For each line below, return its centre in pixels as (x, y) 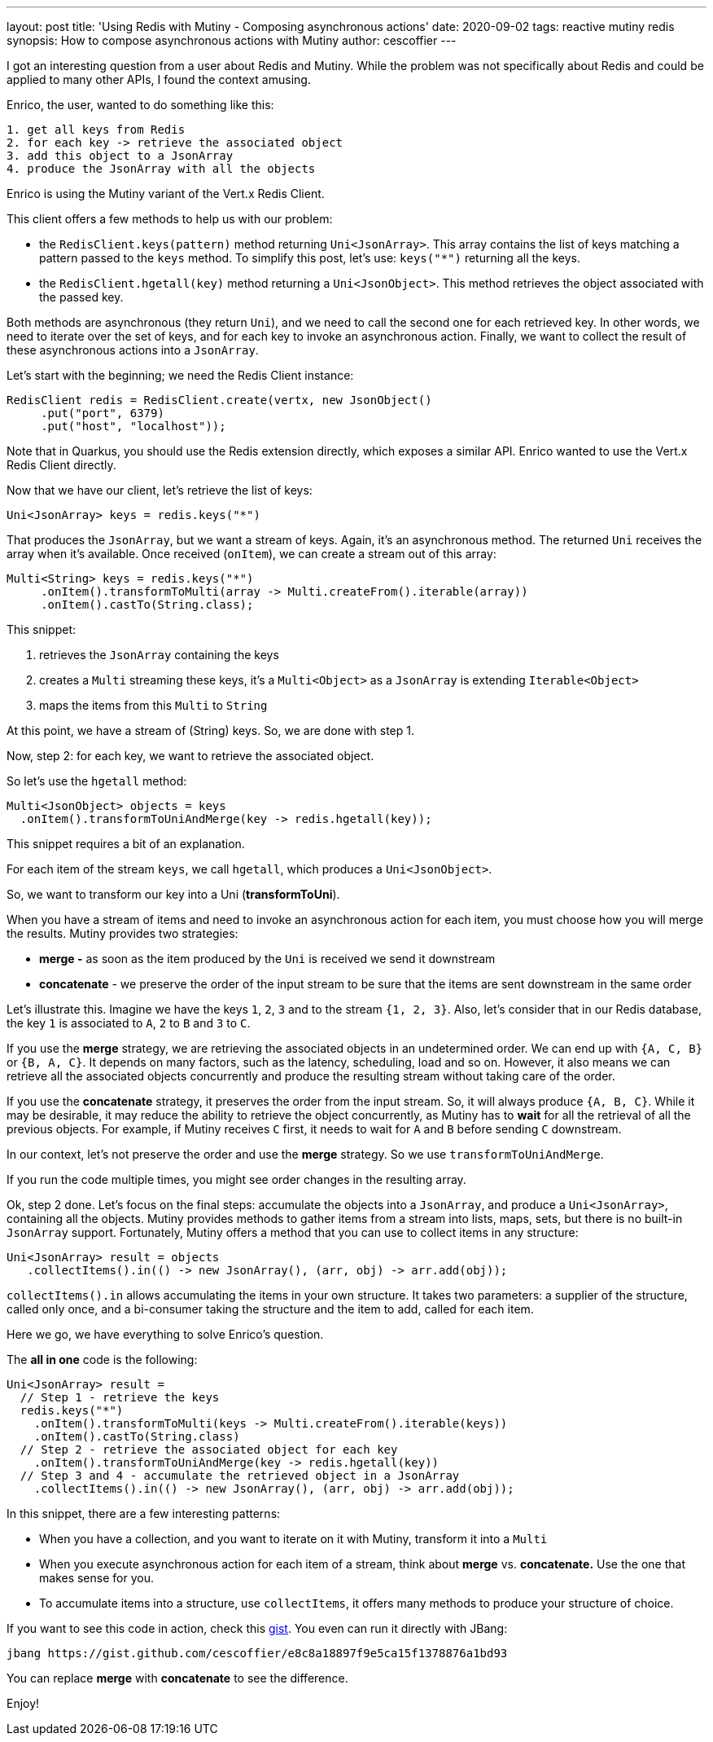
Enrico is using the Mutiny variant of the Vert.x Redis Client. (166, 194)
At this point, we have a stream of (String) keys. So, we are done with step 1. (210, 730)
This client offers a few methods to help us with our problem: (170, 219)
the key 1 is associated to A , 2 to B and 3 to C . (129, 1023)
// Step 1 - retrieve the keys (120, 1397)
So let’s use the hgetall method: (97, 781)
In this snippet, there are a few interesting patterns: (144, 1513)
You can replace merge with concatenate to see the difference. (177, 1678)
